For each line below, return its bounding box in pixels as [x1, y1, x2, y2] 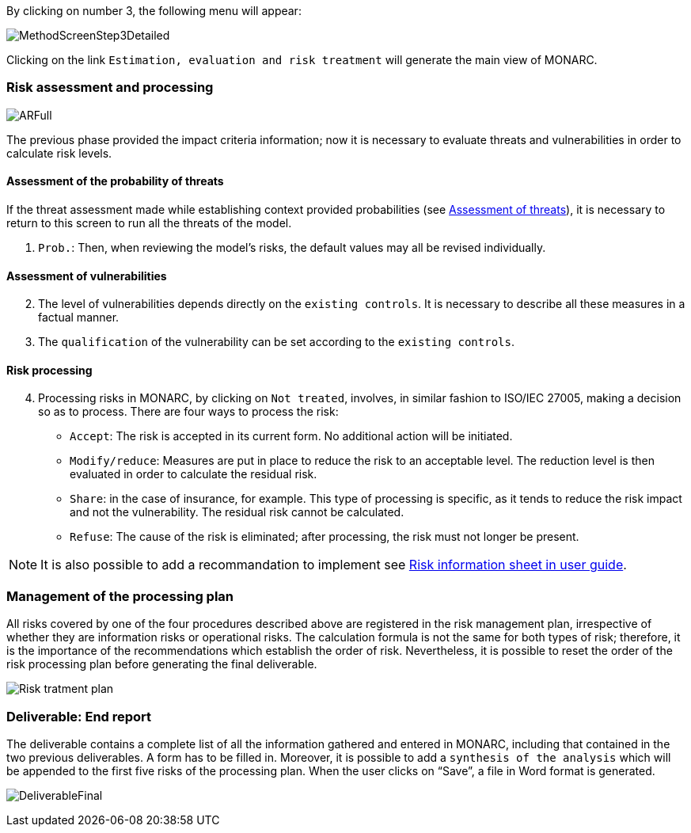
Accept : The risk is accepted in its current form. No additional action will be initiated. [70, 429, 513, 443]
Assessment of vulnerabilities [6, 268, 167, 283]
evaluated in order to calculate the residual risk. [70, 467, 317, 481]
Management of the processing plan [6, 588, 234, 604]
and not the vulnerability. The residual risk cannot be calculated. [70, 505, 404, 519]
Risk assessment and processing [6, 79, 214, 96]
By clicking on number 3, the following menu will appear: [6, 4, 302, 17]
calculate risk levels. [6, 146, 112, 160]
